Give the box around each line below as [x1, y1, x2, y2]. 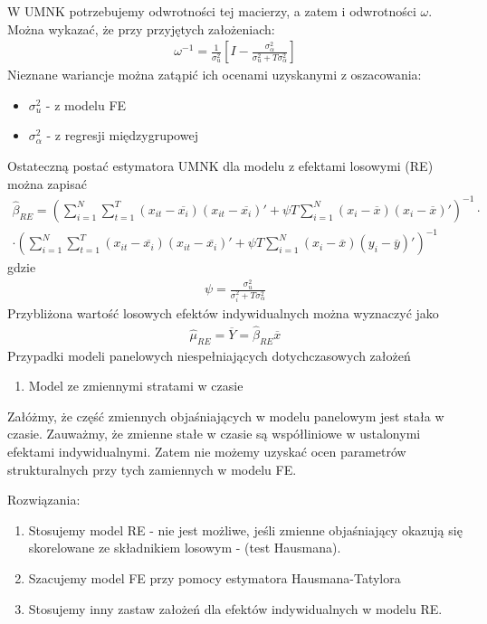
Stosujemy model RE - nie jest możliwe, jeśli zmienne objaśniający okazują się [28, 520, 463, 539]
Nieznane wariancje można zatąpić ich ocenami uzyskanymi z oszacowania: [7, 65, 422, 84]
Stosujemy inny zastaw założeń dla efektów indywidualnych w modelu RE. [28, 599, 443, 618]
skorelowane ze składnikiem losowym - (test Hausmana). [28, 538, 341, 557]
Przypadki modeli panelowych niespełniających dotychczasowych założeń [7, 345, 411, 364]
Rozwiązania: [7, 490, 81, 509]
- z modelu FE [45, 95, 127, 114]
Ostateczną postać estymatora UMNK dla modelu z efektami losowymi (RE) [7, 156, 434, 175]
